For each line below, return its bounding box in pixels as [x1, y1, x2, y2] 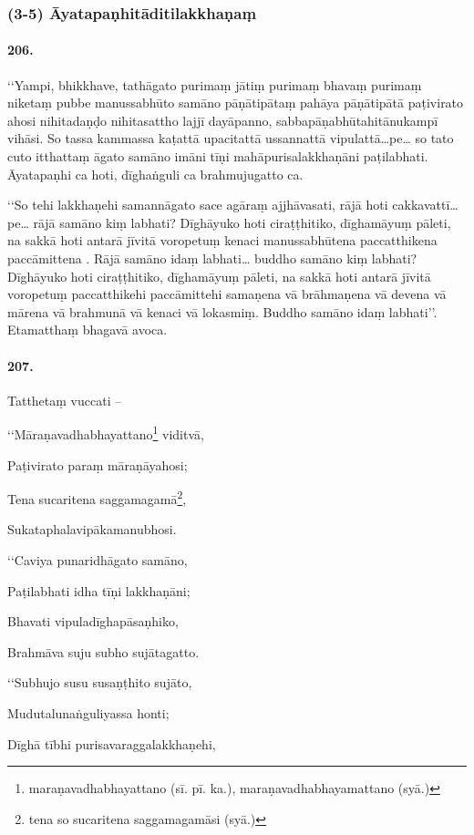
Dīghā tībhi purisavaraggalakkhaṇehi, [7, 734, 216, 753]
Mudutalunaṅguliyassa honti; [7, 704, 170, 722]
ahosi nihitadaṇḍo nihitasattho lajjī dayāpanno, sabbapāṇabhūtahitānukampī [7, 110, 438, 129]
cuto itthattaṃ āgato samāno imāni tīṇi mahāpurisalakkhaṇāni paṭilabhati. [7, 147, 428, 166]
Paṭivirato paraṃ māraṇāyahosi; [7, 455, 188, 474]
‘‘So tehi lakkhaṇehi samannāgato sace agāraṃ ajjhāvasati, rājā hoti [7, 195, 388, 214]
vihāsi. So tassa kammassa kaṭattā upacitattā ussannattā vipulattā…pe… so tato [7, 129, 454, 148]
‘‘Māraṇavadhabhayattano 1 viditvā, [7, 422, 204, 443]
